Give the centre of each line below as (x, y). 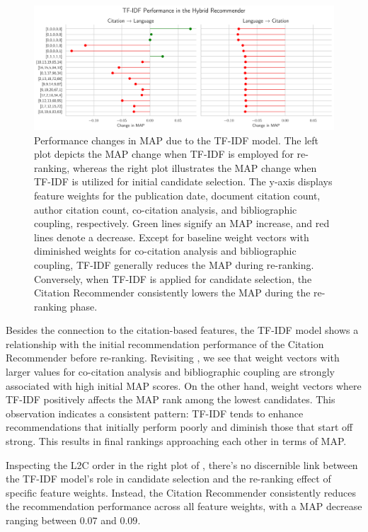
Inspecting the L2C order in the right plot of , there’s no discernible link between (182, 464)
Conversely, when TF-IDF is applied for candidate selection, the (173, 278)
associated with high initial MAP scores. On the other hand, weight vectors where (184, 385)
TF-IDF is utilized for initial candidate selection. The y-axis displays (183, 181)
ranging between (41, 520)
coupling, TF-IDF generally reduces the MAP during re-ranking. (174, 264)
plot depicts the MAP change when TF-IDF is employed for (164, 154)
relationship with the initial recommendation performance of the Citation (165, 343)
